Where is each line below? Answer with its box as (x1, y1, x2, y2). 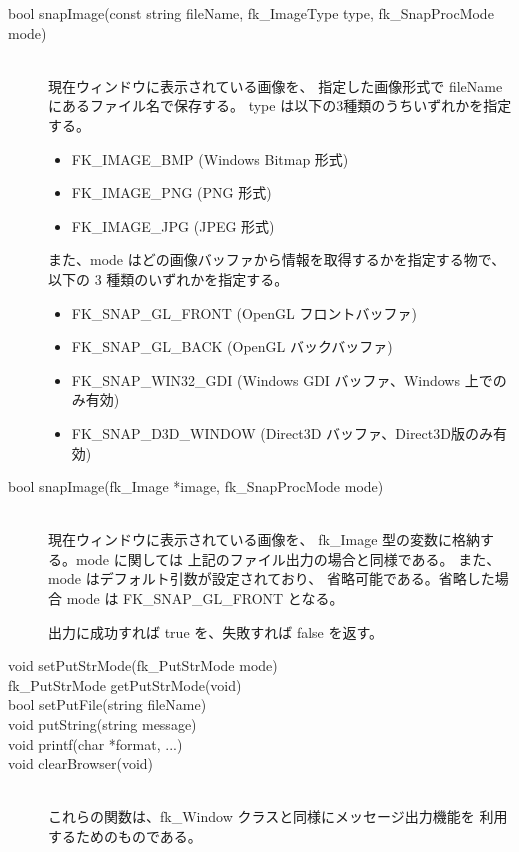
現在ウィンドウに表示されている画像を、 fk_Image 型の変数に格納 (48, 529, 481, 550)
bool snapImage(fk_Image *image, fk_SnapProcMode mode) (8, 476, 384, 497)
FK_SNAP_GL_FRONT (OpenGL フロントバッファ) (71, 302, 417, 323)
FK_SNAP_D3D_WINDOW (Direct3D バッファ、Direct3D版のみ (71, 422, 493, 443)
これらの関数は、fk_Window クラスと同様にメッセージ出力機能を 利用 (48, 806, 508, 827)
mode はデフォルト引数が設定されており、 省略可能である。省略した (48, 568, 495, 589)
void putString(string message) (8, 714, 197, 735)
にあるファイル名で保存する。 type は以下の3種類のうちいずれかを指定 (48, 95, 512, 116)
